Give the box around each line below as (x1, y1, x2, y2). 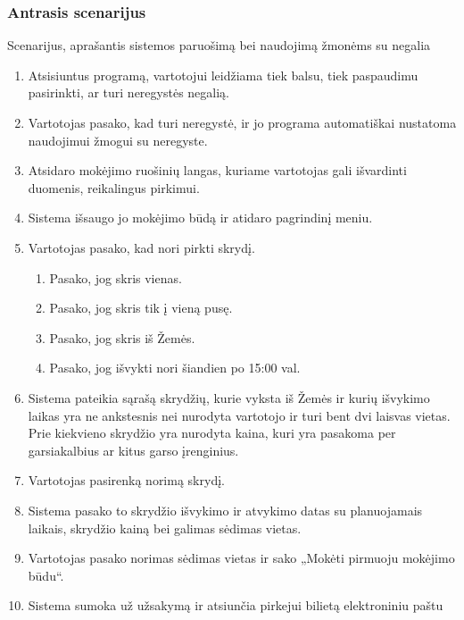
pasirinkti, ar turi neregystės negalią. (28, 83, 229, 102)
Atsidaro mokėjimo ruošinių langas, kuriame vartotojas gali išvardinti (28, 161, 407, 180)
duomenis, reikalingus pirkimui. (28, 178, 200, 197)
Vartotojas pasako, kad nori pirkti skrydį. (28, 238, 255, 256)
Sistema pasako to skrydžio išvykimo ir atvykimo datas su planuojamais (28, 500, 423, 519)
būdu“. (28, 566, 64, 584)
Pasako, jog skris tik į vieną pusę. (49, 298, 233, 317)
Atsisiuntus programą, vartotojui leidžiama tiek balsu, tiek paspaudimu (28, 65, 418, 84)
